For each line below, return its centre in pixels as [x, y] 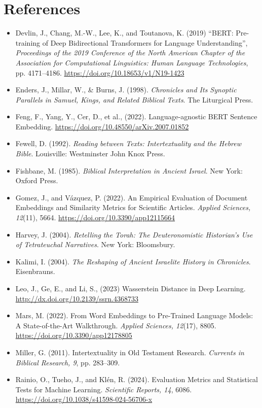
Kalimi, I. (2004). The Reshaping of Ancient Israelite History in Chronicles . [133, 261]
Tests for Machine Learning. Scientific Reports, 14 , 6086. [104, 389]
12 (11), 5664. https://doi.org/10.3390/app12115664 [95, 217]
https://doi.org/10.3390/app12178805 [74, 335]
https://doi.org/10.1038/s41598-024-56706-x [84, 399]
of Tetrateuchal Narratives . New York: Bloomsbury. [95, 244]
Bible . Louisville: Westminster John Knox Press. [90, 154]
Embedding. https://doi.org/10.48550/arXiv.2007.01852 [102, 126]
